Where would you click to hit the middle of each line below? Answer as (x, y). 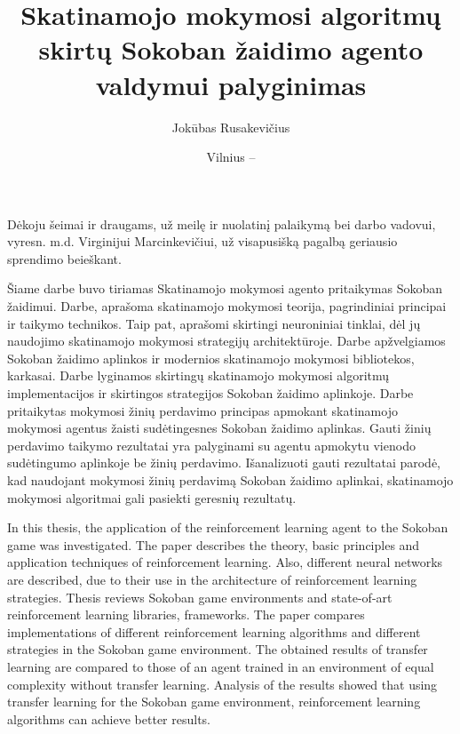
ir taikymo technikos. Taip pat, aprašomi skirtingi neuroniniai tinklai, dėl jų (214, 323)
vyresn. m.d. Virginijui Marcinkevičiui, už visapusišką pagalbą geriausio (202, 241)
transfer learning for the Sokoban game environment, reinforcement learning (214, 702)
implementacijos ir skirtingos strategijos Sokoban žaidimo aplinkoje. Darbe (210, 393)
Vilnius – (231, 157)
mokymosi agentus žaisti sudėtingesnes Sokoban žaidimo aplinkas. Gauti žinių (219, 428)
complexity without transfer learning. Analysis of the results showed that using (222, 684)
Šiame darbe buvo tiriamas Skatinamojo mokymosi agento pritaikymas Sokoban (225, 288)
